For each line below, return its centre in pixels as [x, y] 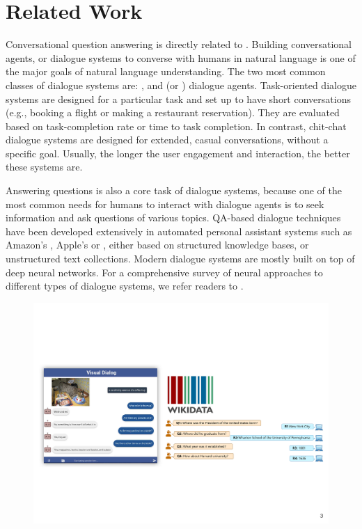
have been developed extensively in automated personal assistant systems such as [179, 231]
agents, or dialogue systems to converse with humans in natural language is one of [181, 57]
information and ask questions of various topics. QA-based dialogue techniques [173, 218]
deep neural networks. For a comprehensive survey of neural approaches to [164, 272]
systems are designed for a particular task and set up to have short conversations [178, 98]
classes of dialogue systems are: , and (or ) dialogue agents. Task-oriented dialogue [181, 85]
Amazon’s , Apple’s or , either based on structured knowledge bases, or [157, 245]
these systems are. [44, 167]
